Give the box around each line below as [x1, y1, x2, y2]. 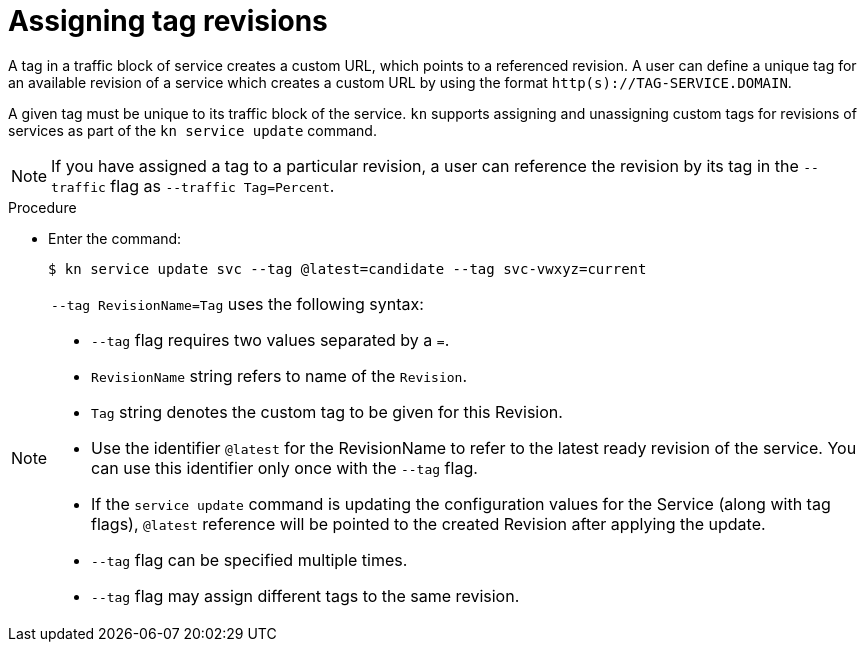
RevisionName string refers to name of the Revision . [91, 365, 468, 386]
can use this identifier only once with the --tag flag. [91, 457, 478, 478]
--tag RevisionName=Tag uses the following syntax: [51, 293, 424, 314]
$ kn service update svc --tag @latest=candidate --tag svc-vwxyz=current [48, 260, 647, 277]
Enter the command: [48, 229, 182, 247]
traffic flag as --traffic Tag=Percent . [51, 175, 335, 196]
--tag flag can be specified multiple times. [91, 549, 408, 570]
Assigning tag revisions [8, 4, 328, 38]
